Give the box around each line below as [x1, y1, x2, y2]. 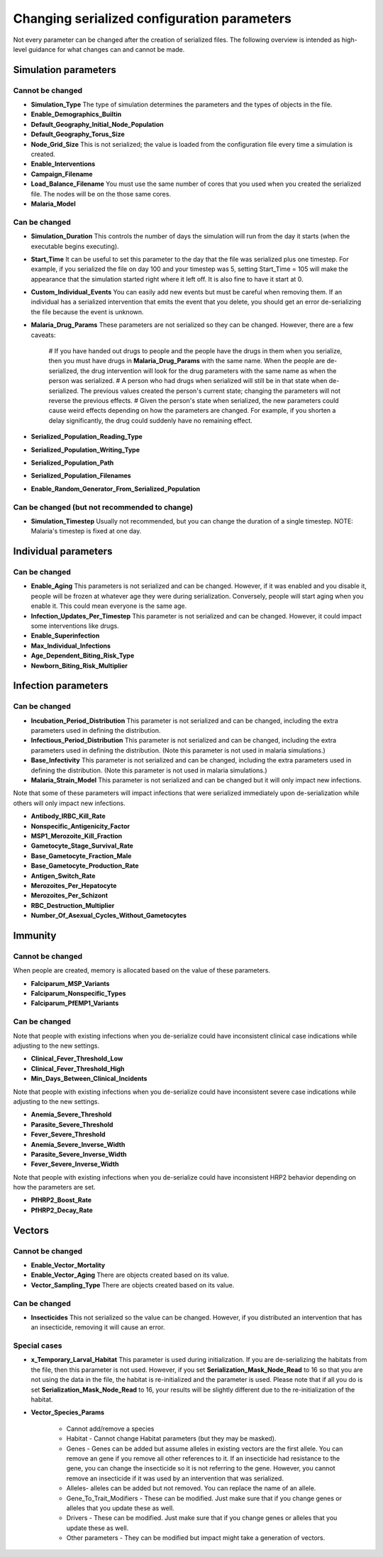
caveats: [30, 331, 56, 339]
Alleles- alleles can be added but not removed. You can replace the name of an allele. [66, 1484, 316, 1492]
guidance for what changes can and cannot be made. [28, 45, 185, 53]
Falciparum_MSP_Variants [30, 979, 110, 987]
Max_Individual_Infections [30, 641, 111, 650]
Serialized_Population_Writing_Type [30, 445, 140, 454]
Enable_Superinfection [30, 631, 100, 640]
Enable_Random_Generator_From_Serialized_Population [30, 484, 201, 493]
